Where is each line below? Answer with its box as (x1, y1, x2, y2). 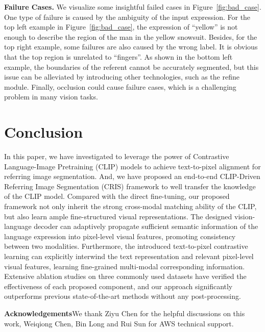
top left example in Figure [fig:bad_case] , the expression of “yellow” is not (4, 21, 238, 32)
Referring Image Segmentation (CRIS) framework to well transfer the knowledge (4, 181, 256, 191)
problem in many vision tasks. (4, 91, 98, 102)
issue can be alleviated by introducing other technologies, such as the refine (4, 71, 239, 82)
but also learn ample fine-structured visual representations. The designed (4, 211, 232, 221)
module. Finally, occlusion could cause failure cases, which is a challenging (4, 81, 236, 92)
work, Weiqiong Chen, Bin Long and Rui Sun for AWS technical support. (4, 318, 234, 328)
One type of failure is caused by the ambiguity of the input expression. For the (4, 11, 251, 22)
